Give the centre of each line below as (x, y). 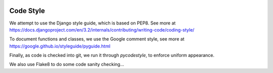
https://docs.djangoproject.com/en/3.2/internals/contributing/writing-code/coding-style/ (102, 29)
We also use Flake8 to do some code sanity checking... (67, 64)
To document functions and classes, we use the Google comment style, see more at (97, 39)
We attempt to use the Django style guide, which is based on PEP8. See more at (93, 23)
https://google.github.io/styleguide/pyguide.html (60, 46)
